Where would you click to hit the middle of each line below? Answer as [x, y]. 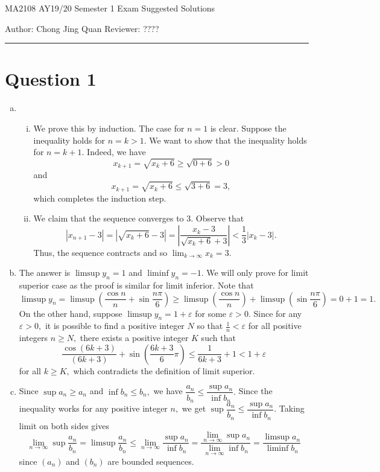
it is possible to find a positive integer [115, 326]
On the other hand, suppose [71, 313]
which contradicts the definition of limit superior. [164, 370]
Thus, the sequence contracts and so [100, 252]
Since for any [278, 313]
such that [218, 338]
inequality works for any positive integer [93, 408]
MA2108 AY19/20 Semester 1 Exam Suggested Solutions [110, 8]
